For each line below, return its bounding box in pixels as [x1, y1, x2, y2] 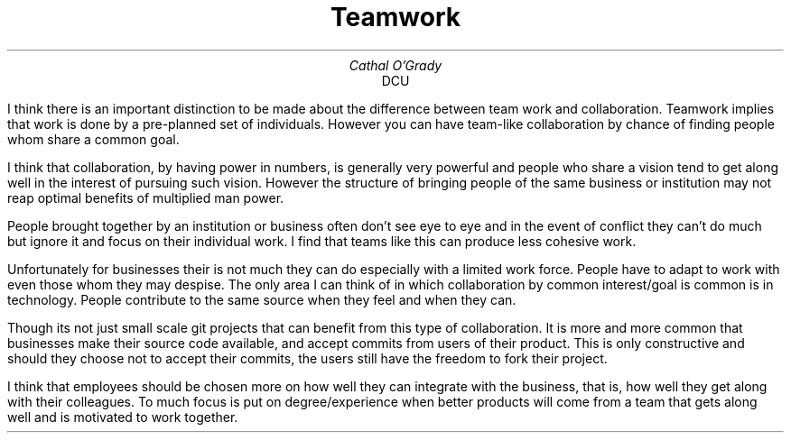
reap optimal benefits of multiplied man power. [7, 189, 284, 206]
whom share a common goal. [7, 131, 180, 147]
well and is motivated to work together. [7, 408, 238, 425]
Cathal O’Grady [349, 57, 442, 73]
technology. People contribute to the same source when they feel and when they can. [7, 291, 516, 307]
